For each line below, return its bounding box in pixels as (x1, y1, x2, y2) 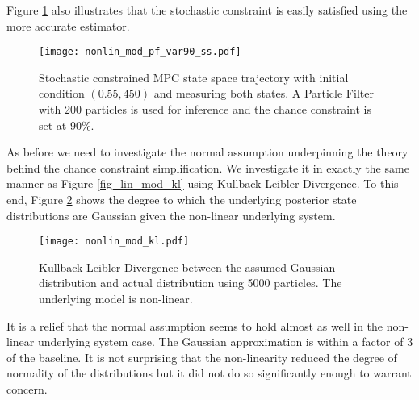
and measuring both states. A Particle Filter (153, 85, 374, 102)
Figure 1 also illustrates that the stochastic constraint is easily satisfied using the (6, 2, 408, 18)
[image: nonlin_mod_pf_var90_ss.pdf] (39, 46, 241, 58)
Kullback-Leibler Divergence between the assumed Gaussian (39, 258, 336, 275)
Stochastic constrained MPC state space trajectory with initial (39, 69, 349, 85)
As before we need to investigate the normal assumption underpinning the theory (6, 144, 409, 160)
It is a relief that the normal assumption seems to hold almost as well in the (6, 317, 383, 334)
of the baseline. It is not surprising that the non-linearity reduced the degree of (6, 348, 397, 365)
